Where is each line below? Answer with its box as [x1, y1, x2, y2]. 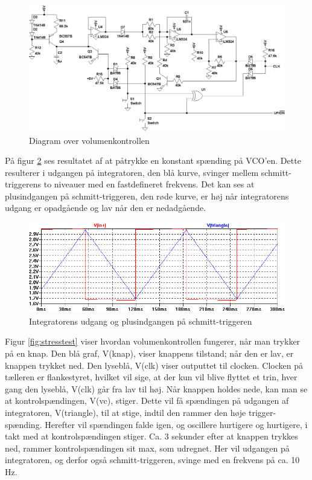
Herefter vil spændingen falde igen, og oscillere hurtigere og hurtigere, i [45, 418, 308, 430]
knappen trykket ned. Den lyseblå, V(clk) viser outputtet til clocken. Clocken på [5, 358, 303, 371]
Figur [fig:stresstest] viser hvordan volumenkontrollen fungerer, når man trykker [5, 335, 301, 348]
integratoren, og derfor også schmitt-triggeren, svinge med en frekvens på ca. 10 [5, 453, 300, 466]
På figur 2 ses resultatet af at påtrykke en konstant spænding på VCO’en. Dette [5, 154, 301, 167]
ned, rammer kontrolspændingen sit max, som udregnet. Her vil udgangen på [5, 441, 290, 454]
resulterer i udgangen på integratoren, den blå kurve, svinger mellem [5, 166, 259, 178]
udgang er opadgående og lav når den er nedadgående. [5, 201, 206, 214]
